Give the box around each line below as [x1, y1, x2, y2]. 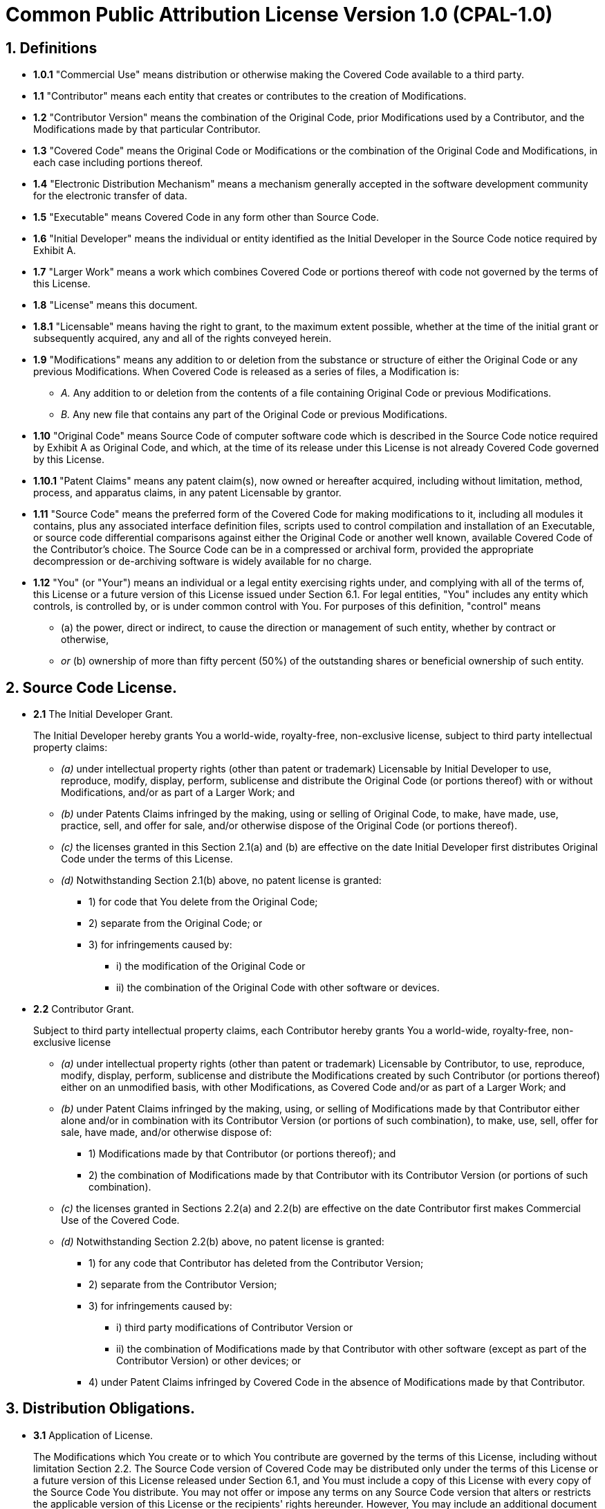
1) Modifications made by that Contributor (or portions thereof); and [89, 1148, 396, 1160]
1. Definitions [6, 39, 97, 57]
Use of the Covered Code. [61, 1214, 180, 1227]
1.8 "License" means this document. [33, 299, 198, 311]
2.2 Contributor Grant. [33, 1003, 134, 1015]
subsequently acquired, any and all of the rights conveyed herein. [33, 332, 332, 345]
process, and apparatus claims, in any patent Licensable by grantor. [33, 487, 342, 499]
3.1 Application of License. [33, 1429, 153, 1441]
